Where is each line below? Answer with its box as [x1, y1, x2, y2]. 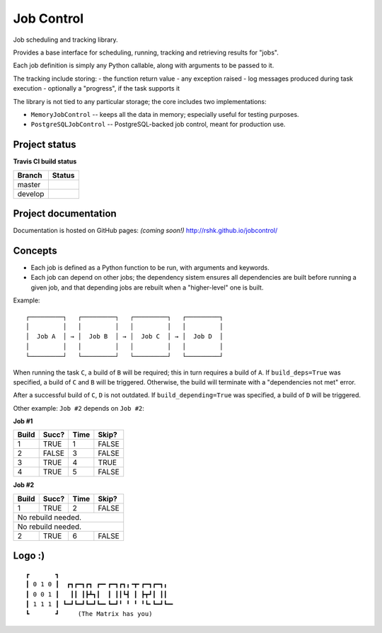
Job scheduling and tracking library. [13, 35, 118, 44]
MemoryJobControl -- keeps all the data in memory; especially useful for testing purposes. [30, 110, 300, 118]
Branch [17, 170, 42, 180]
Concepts [13, 244, 57, 256]
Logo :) [13, 549, 45, 562]
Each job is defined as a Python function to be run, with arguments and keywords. [30, 263, 270, 272]
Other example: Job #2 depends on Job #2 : [13, 404, 145, 412]
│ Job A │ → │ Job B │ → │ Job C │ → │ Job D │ [25, 333, 224, 341]
